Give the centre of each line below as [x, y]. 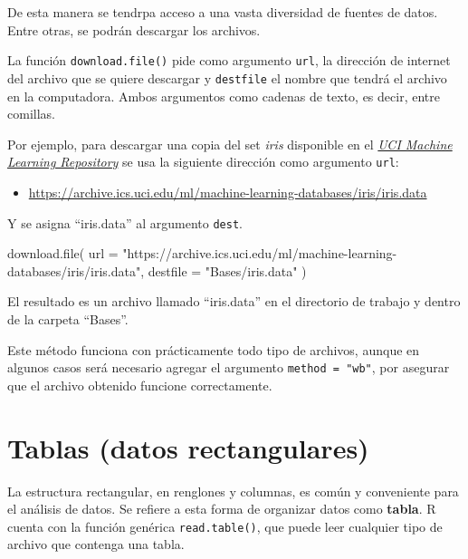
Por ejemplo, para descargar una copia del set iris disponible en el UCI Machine [230, 144]
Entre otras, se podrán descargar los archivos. [134, 29]
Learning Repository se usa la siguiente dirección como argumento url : [203, 162]
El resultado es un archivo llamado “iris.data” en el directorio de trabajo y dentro [234, 301]
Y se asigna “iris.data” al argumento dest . [125, 222]
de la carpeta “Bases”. [68, 318]
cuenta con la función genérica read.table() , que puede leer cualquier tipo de [225, 526]
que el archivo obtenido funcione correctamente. [140, 385]
